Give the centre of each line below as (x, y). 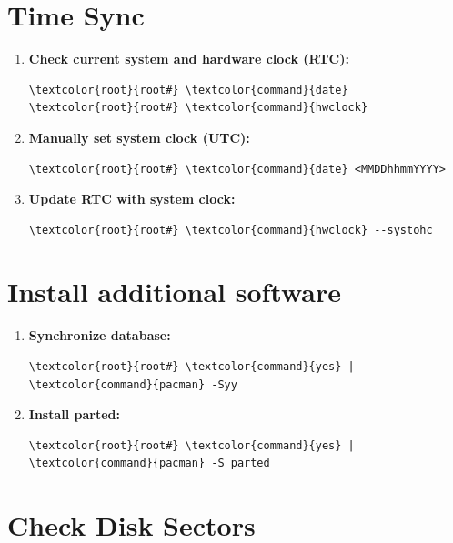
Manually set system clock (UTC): (139, 137)
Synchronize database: (100, 335)
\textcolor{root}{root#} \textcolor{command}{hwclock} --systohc (231, 230)
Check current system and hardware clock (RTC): (189, 59)
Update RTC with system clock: (132, 199)
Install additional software (174, 292)
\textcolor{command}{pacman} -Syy (133, 384)
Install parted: (75, 414)
